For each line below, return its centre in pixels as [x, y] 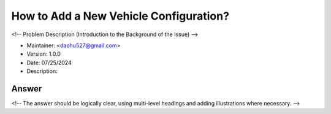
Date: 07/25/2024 [49, 63]
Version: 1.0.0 [44, 54]
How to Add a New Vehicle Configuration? [120, 16]
